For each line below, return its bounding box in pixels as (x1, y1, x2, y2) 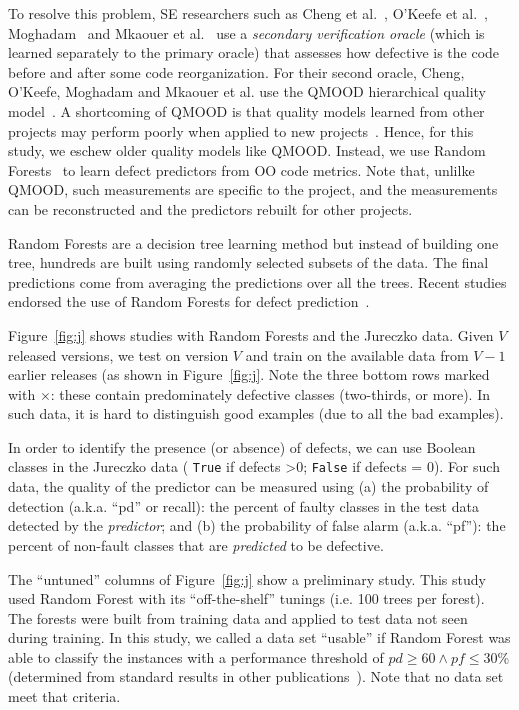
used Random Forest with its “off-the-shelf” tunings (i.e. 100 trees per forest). (8, 588, 485, 609)
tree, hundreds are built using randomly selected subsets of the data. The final (8, 252, 489, 273)
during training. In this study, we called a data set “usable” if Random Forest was (8, 627, 511, 648)
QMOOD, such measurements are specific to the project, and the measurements (8, 179, 498, 200)
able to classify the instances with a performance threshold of (8, 646, 384, 667)
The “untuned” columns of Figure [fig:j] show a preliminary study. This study (8, 568, 486, 589)
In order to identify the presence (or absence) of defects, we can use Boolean (8, 436, 476, 457)
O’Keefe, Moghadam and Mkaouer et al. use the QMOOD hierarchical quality (8, 81, 486, 102)
